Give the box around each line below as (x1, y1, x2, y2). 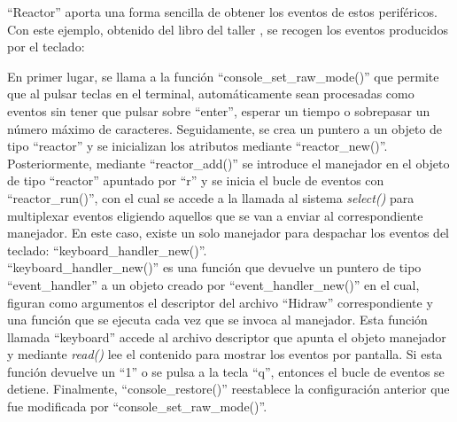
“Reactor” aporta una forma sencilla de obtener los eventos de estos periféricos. (7, 3, 438, 20)
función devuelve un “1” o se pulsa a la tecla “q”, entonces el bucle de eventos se (7, 362, 445, 380)
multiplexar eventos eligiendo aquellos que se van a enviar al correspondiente (7, 206, 423, 224)
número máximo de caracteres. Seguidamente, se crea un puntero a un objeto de (7, 119, 443, 137)
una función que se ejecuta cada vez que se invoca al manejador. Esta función (7, 310, 428, 329)
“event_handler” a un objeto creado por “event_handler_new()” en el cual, (7, 275, 420, 293)
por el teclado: (7, 37, 85, 56)
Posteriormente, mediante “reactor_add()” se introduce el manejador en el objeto (7, 153, 450, 172)
